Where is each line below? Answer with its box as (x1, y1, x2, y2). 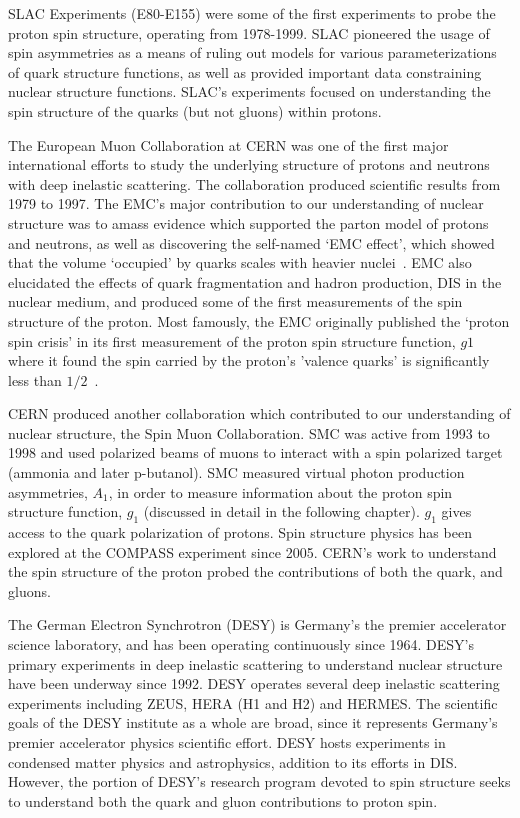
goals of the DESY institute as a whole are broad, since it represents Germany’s (8, 712, 498, 733)
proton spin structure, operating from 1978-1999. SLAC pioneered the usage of (8, 22, 490, 43)
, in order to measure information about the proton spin (108, 481, 453, 502)
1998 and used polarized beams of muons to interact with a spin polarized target (8, 442, 503, 463)
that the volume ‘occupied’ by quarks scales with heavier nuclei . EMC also (8, 252, 472, 273)
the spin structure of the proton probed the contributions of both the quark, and (8, 561, 503, 582)
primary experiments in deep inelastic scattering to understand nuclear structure (8, 653, 503, 674)
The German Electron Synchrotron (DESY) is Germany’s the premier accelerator (8, 614, 507, 635)
